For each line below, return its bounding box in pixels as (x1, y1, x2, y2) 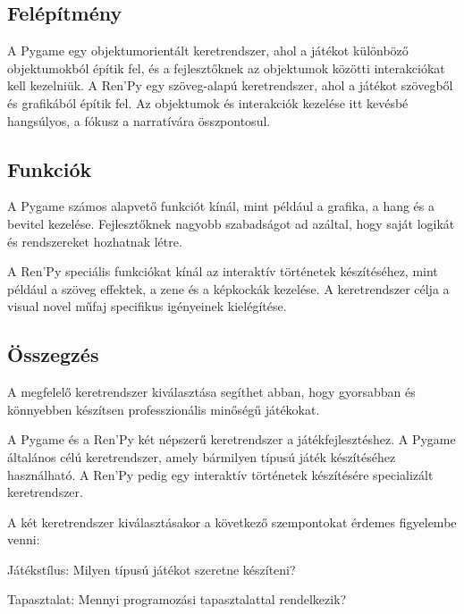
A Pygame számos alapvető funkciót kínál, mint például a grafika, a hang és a (7, 197, 435, 215)
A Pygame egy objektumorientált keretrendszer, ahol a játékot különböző (7, 41, 409, 60)
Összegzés (7, 341, 99, 368)
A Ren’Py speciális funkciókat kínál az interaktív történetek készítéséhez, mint (7, 262, 438, 281)
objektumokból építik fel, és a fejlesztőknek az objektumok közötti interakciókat (7, 58, 445, 77)
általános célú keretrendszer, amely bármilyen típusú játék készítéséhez (7, 447, 396, 466)
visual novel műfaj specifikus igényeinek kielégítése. (7, 297, 287, 315)
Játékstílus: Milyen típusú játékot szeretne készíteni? (7, 559, 296, 578)
